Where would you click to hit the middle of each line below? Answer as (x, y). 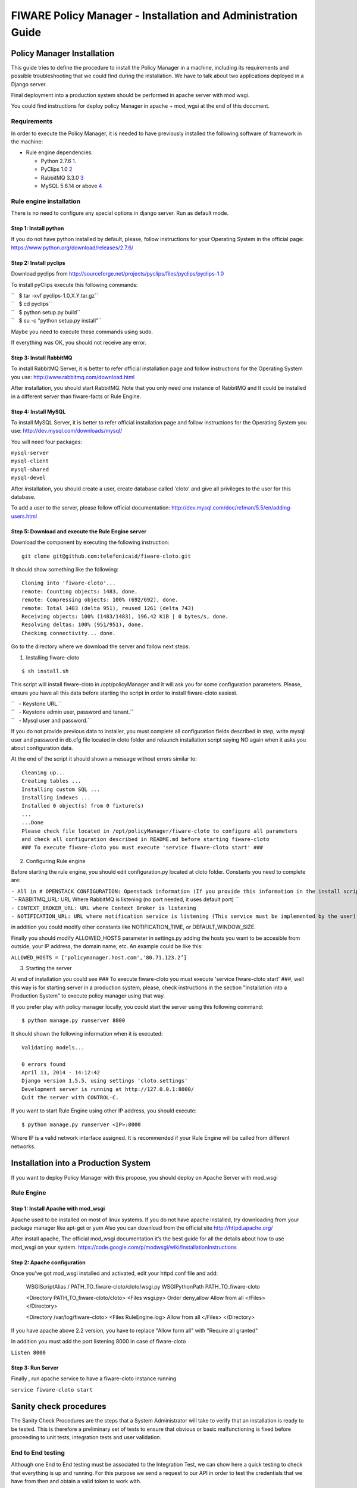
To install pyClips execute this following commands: (74, 285)
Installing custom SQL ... (61, 789)
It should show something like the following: (65, 569)
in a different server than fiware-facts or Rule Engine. (76, 396)
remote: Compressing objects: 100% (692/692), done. (100, 600)
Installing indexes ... (56, 797)
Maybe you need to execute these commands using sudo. (82, 332)
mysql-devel (28, 478)
